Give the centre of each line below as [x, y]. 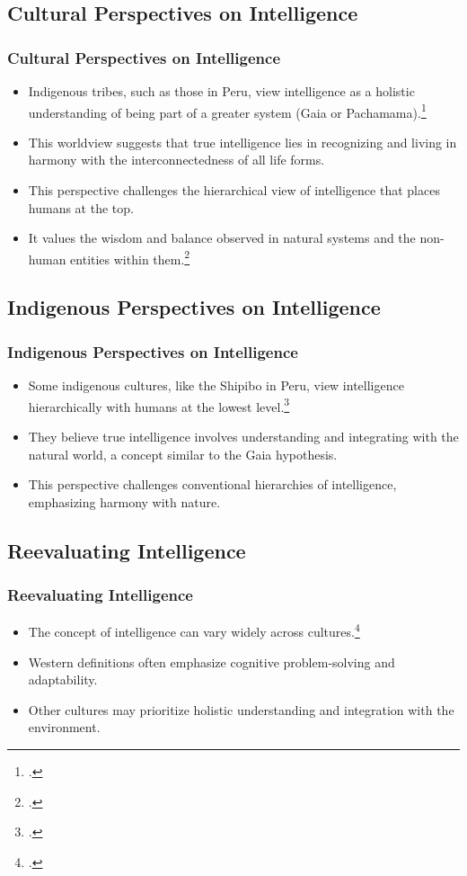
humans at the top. [81, 207]
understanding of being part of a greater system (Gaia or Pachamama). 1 [227, 111]
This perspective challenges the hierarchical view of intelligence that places [234, 190]
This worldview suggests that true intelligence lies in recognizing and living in [242, 142]
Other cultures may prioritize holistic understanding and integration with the [241, 709]
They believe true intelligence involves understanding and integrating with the [243, 436]
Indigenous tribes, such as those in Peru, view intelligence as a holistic [221, 91]
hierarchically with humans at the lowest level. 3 [159, 405]
